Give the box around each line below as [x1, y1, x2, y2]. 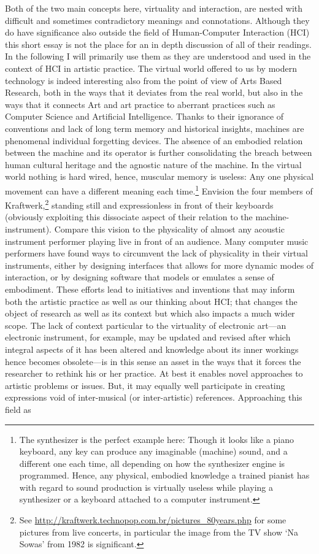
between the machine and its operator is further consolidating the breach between [5, 146, 312, 159]
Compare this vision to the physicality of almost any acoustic [54, 223, 285, 235]
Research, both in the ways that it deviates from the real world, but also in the [5, 86, 303, 99]
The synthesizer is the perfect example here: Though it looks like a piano [19, 433, 294, 445]
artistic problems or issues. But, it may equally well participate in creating [5, 379, 285, 391]
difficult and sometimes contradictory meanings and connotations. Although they [5, 13, 310, 26]
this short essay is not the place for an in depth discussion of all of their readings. [5, 37, 312, 50]
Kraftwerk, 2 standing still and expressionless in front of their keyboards [5, 197, 274, 211]
